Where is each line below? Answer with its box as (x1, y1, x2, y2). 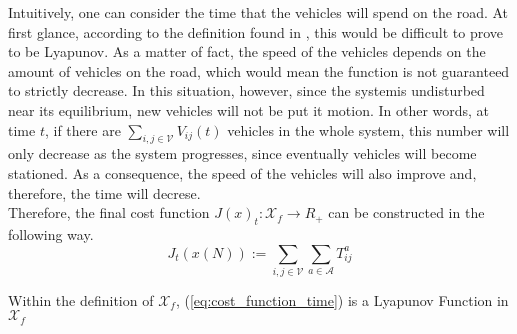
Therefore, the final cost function (8, 202, 210, 223)
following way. (8, 223, 94, 244)
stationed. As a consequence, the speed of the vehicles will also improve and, (8, 162, 477, 183)
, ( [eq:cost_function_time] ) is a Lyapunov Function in (175, 289, 509, 310)
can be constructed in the (328, 202, 485, 223)
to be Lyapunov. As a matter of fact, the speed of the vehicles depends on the (8, 41, 486, 62)
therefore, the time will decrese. (8, 182, 201, 203)
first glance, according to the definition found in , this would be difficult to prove (8, 21, 503, 42)
